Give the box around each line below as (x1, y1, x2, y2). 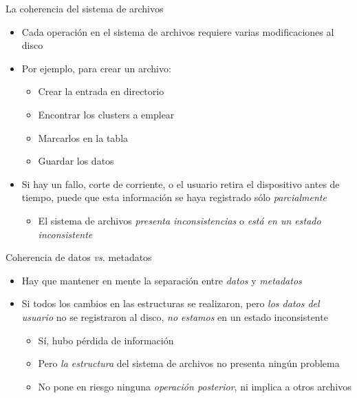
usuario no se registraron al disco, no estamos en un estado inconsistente (21, 309, 328, 324)
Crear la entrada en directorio (38, 84, 164, 98)
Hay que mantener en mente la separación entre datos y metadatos (21, 273, 302, 287)
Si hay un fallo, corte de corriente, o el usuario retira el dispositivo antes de (21, 176, 340, 191)
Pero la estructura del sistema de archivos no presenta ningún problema (38, 356, 340, 370)
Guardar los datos (38, 154, 114, 168)
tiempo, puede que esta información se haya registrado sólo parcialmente (21, 190, 327, 205)
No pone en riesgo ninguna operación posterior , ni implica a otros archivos (38, 379, 351, 393)
